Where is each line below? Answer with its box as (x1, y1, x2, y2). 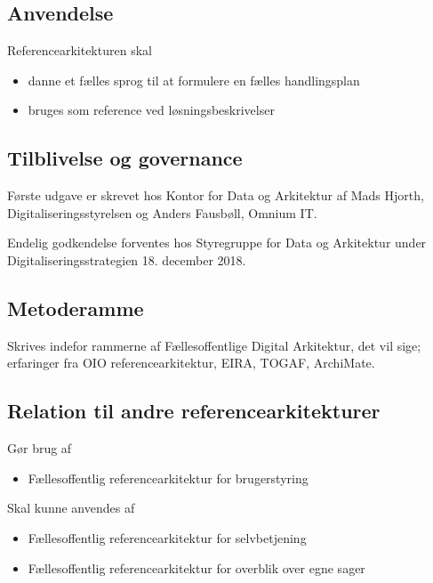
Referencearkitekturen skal (7, 41, 152, 60)
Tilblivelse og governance (7, 144, 243, 172)
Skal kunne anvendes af (7, 498, 135, 517)
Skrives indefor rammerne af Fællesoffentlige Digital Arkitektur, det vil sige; (7, 336, 421, 354)
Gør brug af (7, 439, 72, 457)
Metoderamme (7, 294, 144, 321)
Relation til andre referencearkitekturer (7, 397, 381, 425)
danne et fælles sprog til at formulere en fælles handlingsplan (28, 70, 360, 89)
